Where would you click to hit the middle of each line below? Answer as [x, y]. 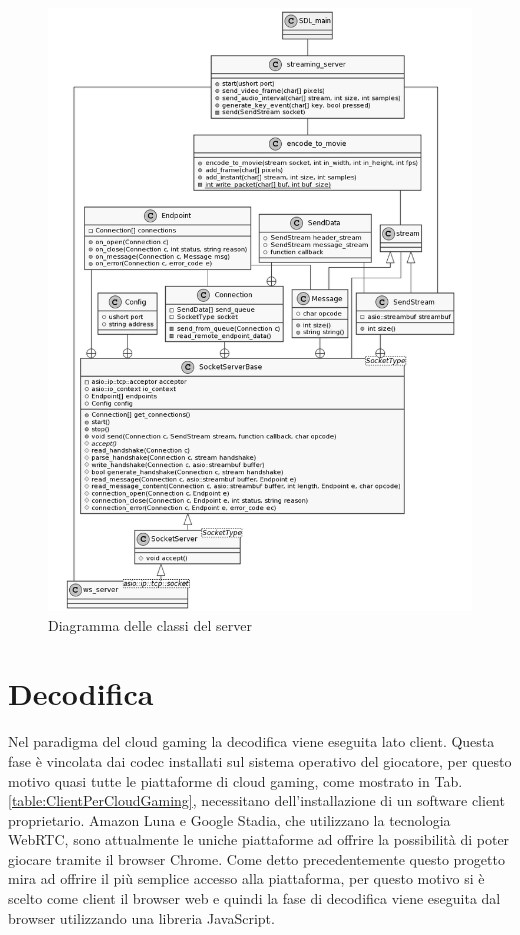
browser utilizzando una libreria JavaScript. [141, 917]
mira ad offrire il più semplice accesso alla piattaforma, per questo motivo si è [246, 878]
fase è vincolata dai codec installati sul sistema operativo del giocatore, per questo [260, 760]
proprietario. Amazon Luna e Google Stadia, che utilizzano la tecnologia [229, 819]
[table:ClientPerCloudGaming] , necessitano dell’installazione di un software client [256, 800]
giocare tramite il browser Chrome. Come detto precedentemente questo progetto [256, 858]
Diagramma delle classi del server [150, 624]
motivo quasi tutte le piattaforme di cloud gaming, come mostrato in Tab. [235, 780]
